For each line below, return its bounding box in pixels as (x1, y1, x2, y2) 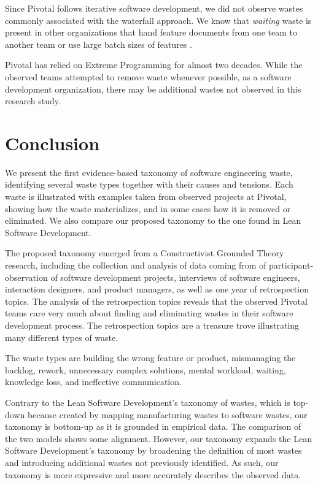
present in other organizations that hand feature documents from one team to (5, 26, 298, 39)
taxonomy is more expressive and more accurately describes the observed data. (5, 468, 301, 481)
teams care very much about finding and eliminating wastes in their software (5, 307, 293, 319)
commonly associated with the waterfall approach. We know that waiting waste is (5, 13, 312, 26)
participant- (269, 259, 314, 272)
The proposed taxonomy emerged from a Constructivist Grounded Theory (5, 246, 284, 259)
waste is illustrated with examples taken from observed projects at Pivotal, (5, 190, 287, 203)
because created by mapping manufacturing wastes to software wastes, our (27, 408, 308, 421)
